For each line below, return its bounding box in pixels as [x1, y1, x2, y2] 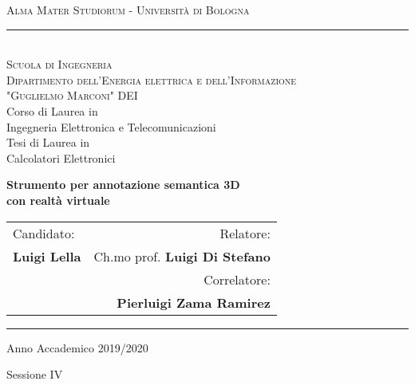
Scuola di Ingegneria [6, 56, 113, 73]
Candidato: [13, 223, 75, 242]
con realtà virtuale [6, 191, 110, 208]
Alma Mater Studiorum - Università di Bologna [6, 2, 250, 18]
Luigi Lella [13, 246, 81, 265]
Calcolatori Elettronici [6, 149, 116, 166]
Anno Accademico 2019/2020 [6, 339, 148, 356]
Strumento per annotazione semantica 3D [6, 176, 240, 193]
